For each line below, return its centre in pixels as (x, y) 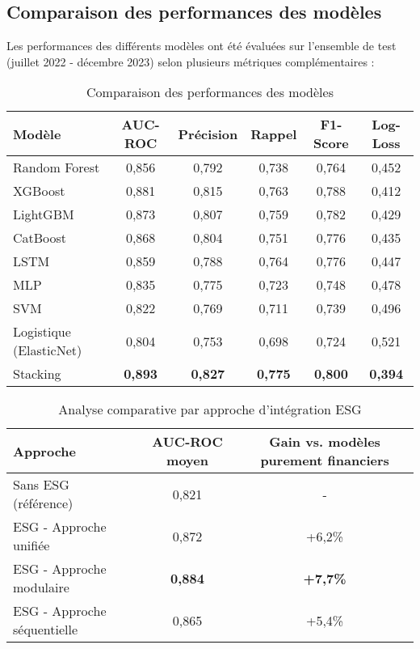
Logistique (42, 332)
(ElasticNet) (48, 350)
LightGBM (44, 214)
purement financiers (325, 460)
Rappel (274, 134)
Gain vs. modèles (325, 442)
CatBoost (40, 238)
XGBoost (39, 191)
